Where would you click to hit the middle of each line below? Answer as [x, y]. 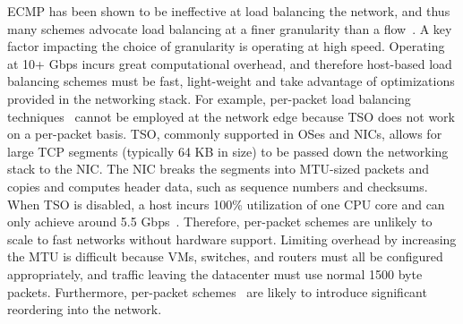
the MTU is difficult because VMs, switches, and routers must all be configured [225, 256]
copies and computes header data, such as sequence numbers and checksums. [218, 186]
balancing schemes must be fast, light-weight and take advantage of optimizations [231, 81]
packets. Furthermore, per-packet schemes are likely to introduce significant [217, 291]
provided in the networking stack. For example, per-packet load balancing [209, 98]
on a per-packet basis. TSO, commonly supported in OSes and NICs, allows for [225, 134]
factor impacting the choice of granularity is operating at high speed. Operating [226, 46]
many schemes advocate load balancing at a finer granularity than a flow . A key [230, 28]
